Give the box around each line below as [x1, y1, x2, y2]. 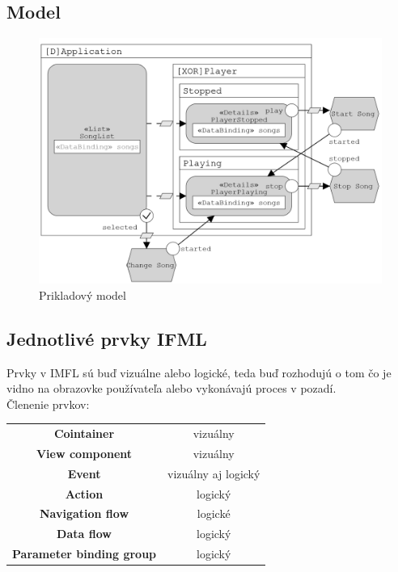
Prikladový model [39, 286, 126, 303]
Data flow [57, 525, 112, 542]
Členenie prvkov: [6, 395, 90, 412]
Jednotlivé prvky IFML [6, 326, 207, 351]
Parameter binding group [12, 545, 157, 562]
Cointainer [53, 425, 115, 442]
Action [65, 485, 104, 502]
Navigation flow [39, 505, 129, 522]
